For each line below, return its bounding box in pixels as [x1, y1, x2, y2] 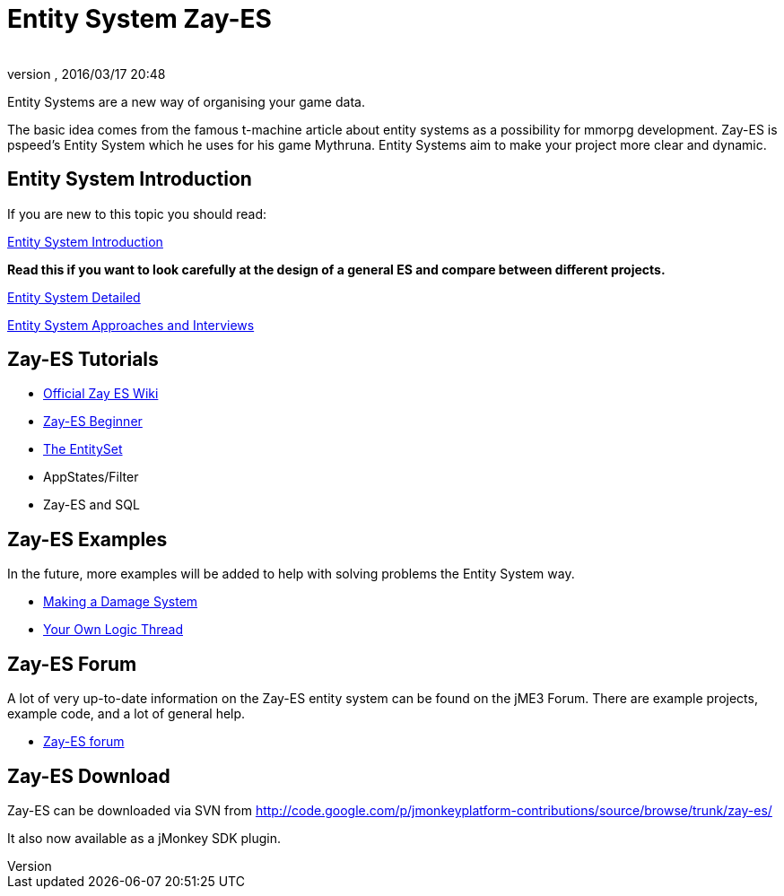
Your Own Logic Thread [43, 622, 183, 638]
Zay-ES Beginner [43, 413, 143, 430]
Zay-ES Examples [7, 527, 168, 551]
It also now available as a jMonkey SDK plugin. [7, 830, 281, 846]
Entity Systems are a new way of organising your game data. [7, 93, 365, 109]
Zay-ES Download [7, 764, 170, 787]
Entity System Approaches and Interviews [7, 317, 255, 333]
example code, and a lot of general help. [7, 706, 246, 722]
